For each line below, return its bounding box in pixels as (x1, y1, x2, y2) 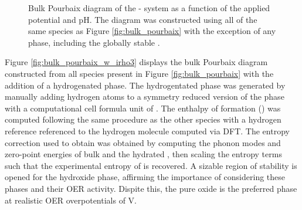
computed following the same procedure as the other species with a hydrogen (5, 113, 281, 126)
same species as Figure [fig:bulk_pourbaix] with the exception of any (28, 25, 276, 37)
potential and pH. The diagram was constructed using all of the (28, 13, 257, 25)
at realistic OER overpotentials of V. (5, 194, 137, 206)
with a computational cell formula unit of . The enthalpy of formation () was (5, 101, 281, 114)
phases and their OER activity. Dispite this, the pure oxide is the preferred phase (5, 182, 297, 194)
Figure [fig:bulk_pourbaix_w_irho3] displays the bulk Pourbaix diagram (5, 56, 268, 68)
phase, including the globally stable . (28, 36, 160, 48)
